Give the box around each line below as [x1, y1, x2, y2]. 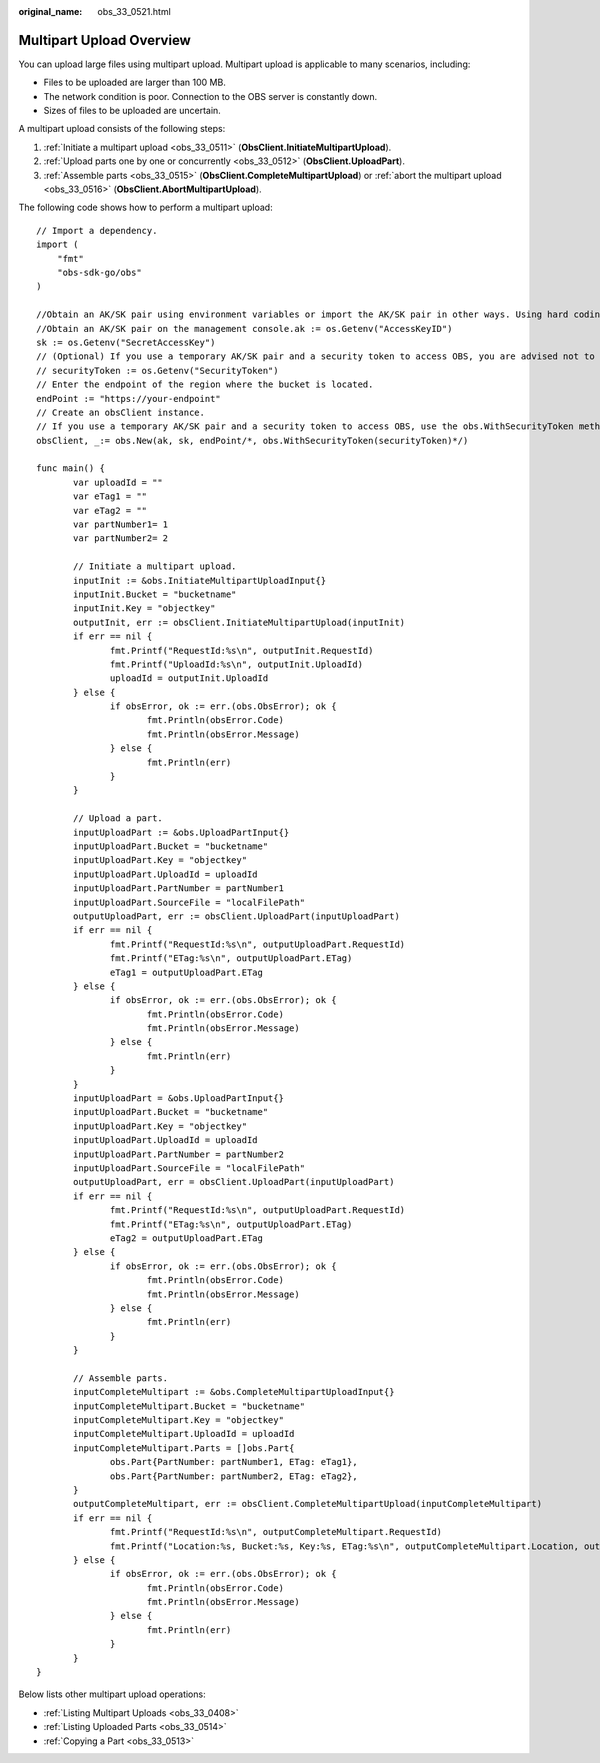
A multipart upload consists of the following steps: [18, 123, 226, 135]
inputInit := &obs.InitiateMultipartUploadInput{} [73, 575, 327, 586]
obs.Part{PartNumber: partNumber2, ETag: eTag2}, [110, 1470, 359, 1482]
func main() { [36, 463, 105, 474]
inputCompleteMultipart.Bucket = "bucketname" [73, 1400, 305, 1412]
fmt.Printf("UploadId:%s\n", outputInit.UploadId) [110, 658, 364, 670]
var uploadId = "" [73, 476, 164, 488]
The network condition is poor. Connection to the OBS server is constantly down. [43, 90, 378, 102]
